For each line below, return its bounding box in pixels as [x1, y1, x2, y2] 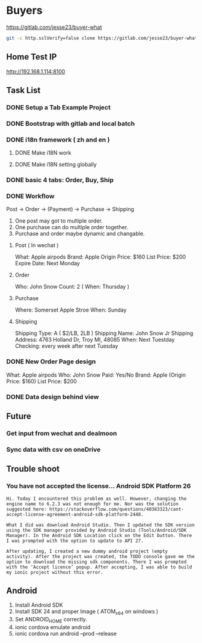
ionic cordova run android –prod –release [14, 630, 117, 637]
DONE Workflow [6, 192, 55, 200]
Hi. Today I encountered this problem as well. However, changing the [6, 496, 187, 502]
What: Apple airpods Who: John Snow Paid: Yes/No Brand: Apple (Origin [6, 371, 186, 378]
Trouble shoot [6, 464, 60, 474]
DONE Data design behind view [6, 392, 99, 401]
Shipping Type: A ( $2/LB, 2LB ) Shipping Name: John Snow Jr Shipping [14, 330, 194, 337]
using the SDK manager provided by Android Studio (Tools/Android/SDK [6, 527, 187, 533]
